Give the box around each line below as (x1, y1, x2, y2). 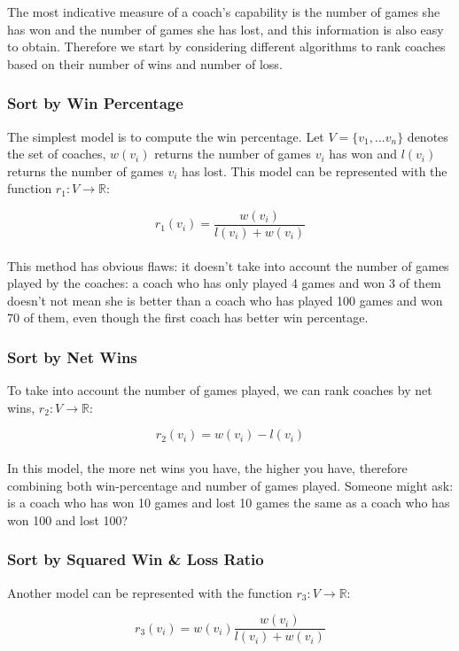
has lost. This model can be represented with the (182, 161, 447, 180)
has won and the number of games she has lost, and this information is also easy (7, 19, 444, 38)
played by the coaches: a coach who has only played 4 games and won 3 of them (7, 274, 441, 292)
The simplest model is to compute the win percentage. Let (7, 127, 324, 145)
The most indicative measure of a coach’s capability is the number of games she (7, 3, 440, 20)
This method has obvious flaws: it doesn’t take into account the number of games (7, 256, 449, 275)
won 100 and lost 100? (7, 510, 128, 529)
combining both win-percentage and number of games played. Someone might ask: (7, 476, 454, 494)
